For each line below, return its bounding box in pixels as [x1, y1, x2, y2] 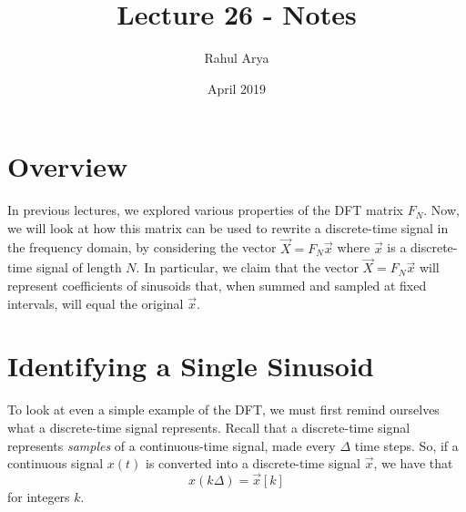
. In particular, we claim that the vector [136, 258, 359, 277]
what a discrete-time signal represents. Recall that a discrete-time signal [7, 417, 410, 436]
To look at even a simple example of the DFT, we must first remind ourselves [7, 400, 440, 419]
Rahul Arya [204, 48, 269, 67]
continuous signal [7, 454, 104, 473]
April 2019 [207, 78, 267, 97]
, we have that [373, 454, 453, 473]
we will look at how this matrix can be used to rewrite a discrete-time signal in [7, 218, 449, 237]
